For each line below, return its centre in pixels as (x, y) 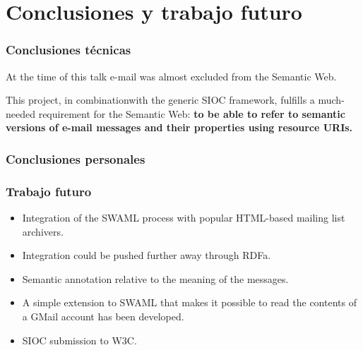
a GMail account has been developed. (103, 316)
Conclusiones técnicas (69, 50)
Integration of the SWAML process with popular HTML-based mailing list (184, 218)
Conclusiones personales (76, 158)
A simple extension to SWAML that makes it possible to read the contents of (189, 302)
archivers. (43, 231)
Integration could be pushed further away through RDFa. (147, 255)
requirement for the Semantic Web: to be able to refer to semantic (192, 113)
